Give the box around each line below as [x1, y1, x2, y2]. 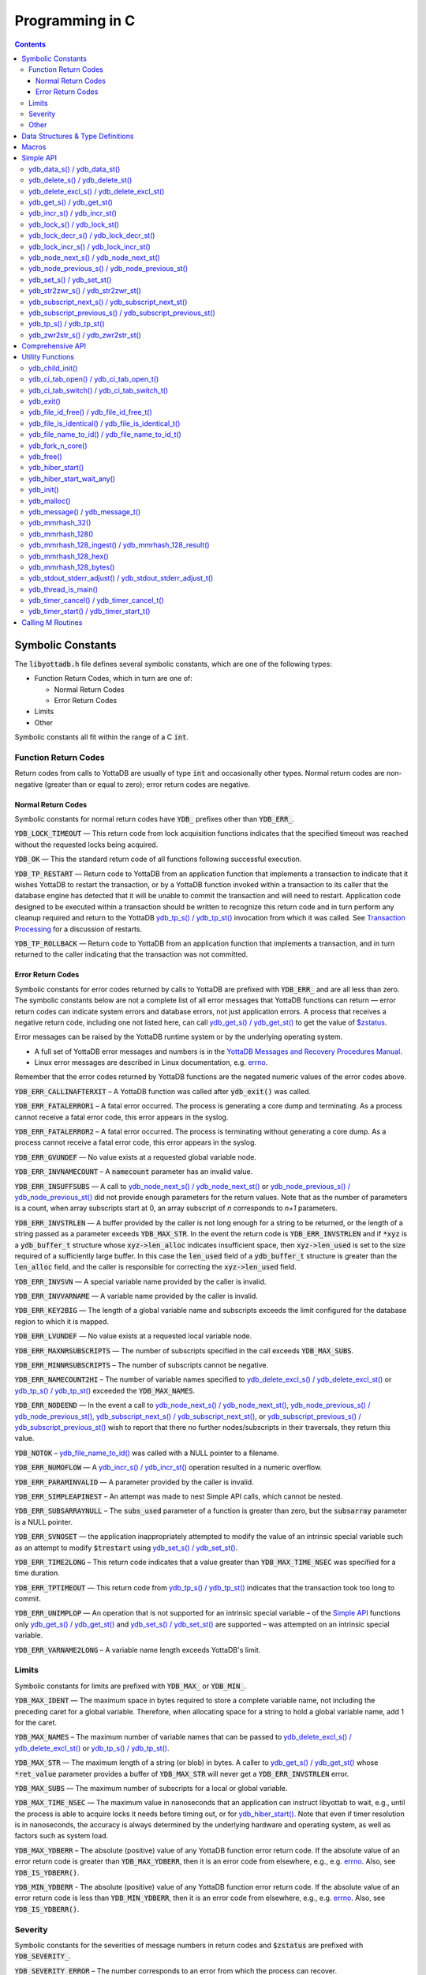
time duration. [14, 1568, 60, 1578]
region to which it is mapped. [14, 1316, 110, 1326]
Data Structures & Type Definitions [21, 131, 134, 141]
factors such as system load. [14, 1831, 109, 1841]
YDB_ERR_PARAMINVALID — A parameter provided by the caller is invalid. [14, 1477, 254, 1487]
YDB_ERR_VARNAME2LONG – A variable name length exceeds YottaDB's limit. [14, 1645, 261, 1654]
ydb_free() [28, 452, 62, 461]
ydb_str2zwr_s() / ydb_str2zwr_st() [28, 286, 142, 295]
